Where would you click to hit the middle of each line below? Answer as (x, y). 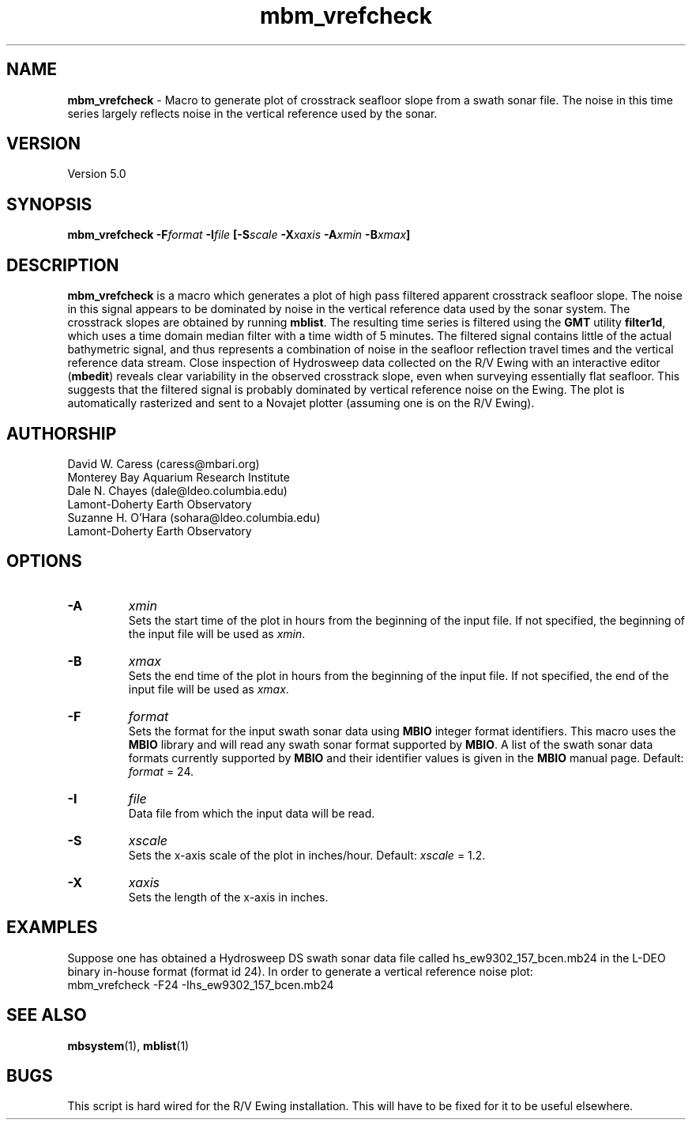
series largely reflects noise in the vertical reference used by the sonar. (252, 113)
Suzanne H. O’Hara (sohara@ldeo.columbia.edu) (194, 517)
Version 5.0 (97, 174)
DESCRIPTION (63, 265)
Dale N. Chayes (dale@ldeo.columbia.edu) (177, 490)
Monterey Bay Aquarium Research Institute (179, 477)
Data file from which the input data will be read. (252, 813)
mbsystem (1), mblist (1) (128, 1045)
